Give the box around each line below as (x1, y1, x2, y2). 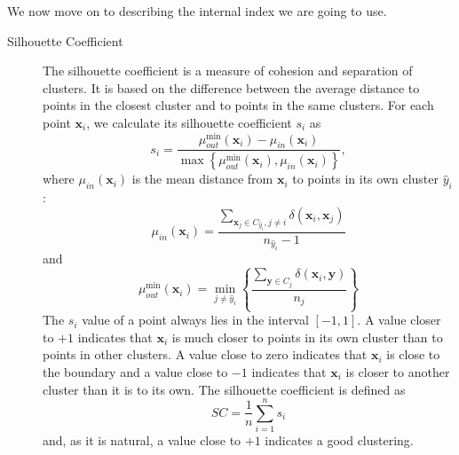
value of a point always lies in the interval (82, 310, 309, 329)
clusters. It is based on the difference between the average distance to (43, 78, 420, 97)
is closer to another (345, 362, 450, 380)
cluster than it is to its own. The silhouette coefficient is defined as (43, 380, 406, 398)
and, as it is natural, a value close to (43, 431, 241, 450)
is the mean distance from (131, 169, 273, 188)
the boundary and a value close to (43, 362, 228, 380)
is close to (386, 345, 440, 364)
